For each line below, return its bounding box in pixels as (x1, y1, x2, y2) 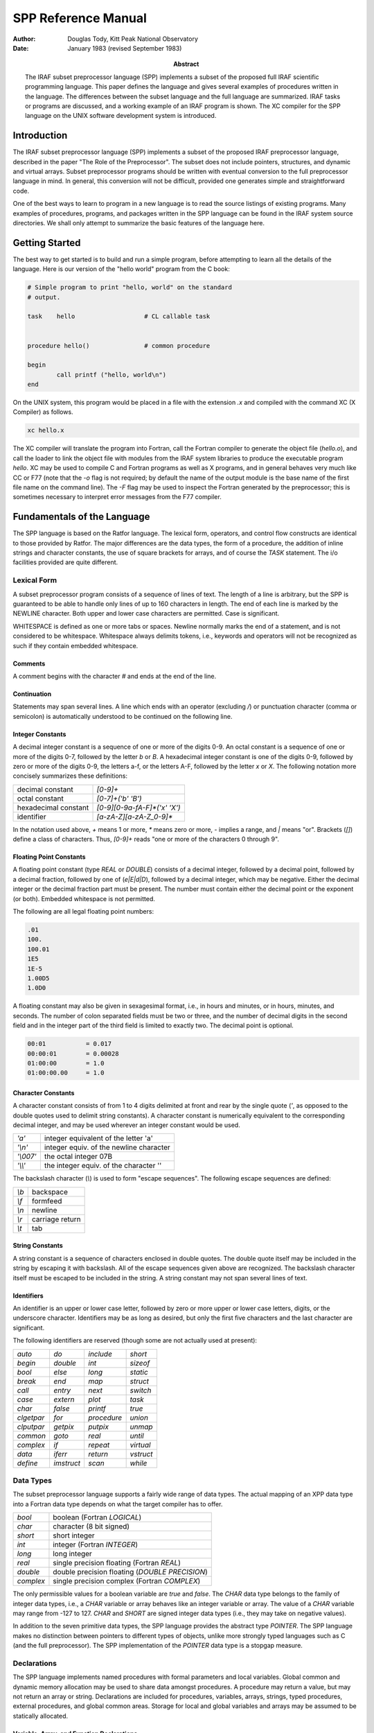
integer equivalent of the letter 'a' (44, 1133, 154, 1143)
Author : (12, 35, 36, 43)
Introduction (12, 130, 68, 141)
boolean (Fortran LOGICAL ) (53, 1513, 142, 1522)
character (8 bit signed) (53, 1522, 130, 1531)
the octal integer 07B (44, 1151, 113, 1161)
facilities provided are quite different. (12, 558, 118, 566)
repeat (88, 1440, 110, 1449)
